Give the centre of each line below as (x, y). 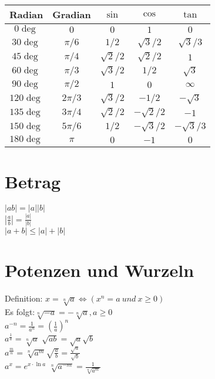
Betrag (33, 182)
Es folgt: (20, 311)
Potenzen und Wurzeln (100, 270)
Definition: (24, 298)
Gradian (72, 14)
